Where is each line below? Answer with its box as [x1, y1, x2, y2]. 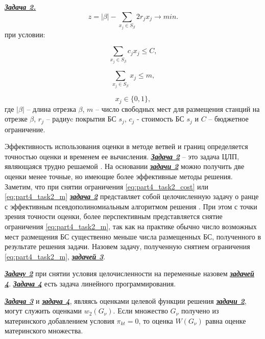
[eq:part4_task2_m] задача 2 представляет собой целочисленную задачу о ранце [5, 191, 259, 202]
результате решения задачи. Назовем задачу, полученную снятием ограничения [5, 241, 250, 252]
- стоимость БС [136, 113, 184, 124]
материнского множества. [5, 325, 83, 336]
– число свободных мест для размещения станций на [95, 103, 260, 114]
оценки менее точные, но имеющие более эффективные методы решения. [5, 171, 233, 181]
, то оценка [138, 315, 173, 326]
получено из [181, 305, 219, 316]
